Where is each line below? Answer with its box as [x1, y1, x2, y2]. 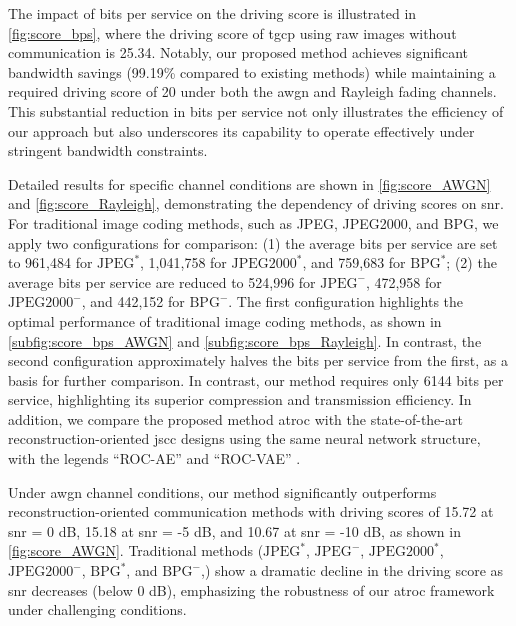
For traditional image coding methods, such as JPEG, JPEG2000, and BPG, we [8, 212, 499, 233]
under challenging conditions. [8, 599, 187, 620]
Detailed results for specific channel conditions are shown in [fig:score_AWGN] [8, 173, 491, 194]
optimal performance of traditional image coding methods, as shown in [8, 310, 442, 331]
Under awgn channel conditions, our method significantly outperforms [8, 481, 437, 502]
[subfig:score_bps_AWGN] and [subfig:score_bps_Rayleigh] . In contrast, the [8, 330, 482, 351]
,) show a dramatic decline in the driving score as [201, 560, 504, 581]
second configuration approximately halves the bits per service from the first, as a [8, 350, 509, 371]
